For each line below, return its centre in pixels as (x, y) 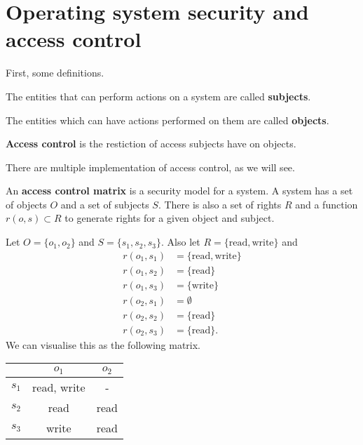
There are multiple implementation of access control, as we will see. (150, 167)
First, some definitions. (55, 73)
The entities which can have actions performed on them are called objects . (167, 120)
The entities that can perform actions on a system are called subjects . (158, 96)
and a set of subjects (105, 204)
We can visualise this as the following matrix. (103, 344)
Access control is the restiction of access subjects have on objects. (151, 144)
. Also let (181, 242)
